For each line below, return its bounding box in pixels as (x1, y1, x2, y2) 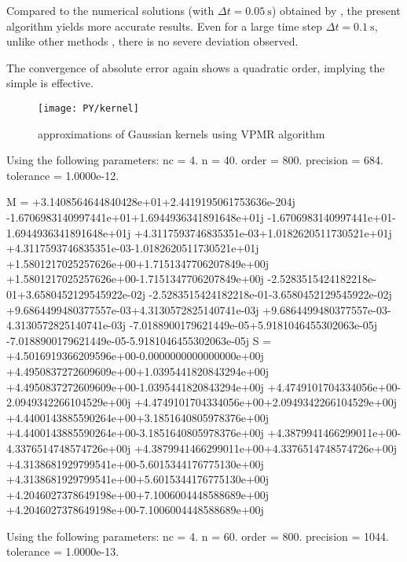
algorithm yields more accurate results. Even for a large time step (6, 17, 323, 34)
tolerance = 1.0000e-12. (6, 167, 119, 183)
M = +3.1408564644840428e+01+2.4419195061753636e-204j (6, 193, 295, 210)
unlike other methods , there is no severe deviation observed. (6, 33, 299, 50)
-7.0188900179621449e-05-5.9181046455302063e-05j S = (6, 332, 272, 348)
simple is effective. (6, 75, 93, 91)
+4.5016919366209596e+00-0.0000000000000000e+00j (6, 347, 264, 364)
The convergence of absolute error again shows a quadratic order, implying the (6, 59, 385, 75)
